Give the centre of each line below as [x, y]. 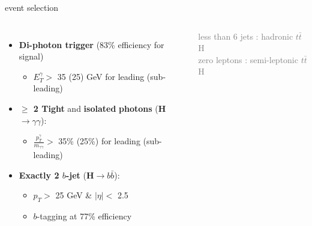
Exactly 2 [39, 175]
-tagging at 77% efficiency [84, 216]
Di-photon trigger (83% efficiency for [91, 44]
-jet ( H [80, 175]
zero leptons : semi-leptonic [248, 59]
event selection [32, 7]
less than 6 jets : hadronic [246, 36]
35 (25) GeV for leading [101, 76]
